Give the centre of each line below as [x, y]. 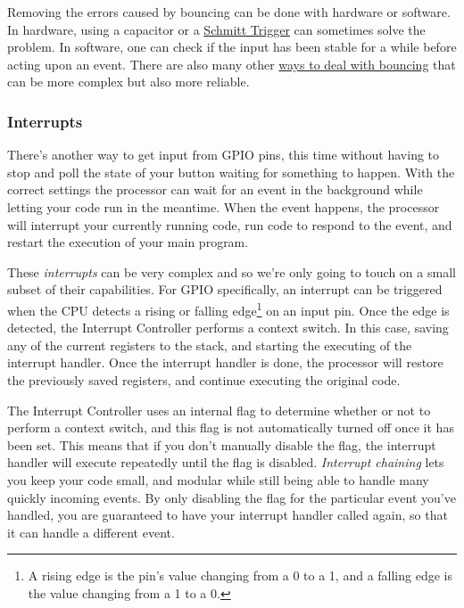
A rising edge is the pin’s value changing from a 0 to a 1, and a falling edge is [240, 575]
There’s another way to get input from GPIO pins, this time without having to [224, 155]
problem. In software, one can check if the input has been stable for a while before [232, 47]
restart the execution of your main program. [128, 242]
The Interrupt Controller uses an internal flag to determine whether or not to [219, 410]
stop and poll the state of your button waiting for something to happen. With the [231, 172]
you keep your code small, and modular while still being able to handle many [218, 479]
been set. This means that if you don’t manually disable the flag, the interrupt [222, 444]
